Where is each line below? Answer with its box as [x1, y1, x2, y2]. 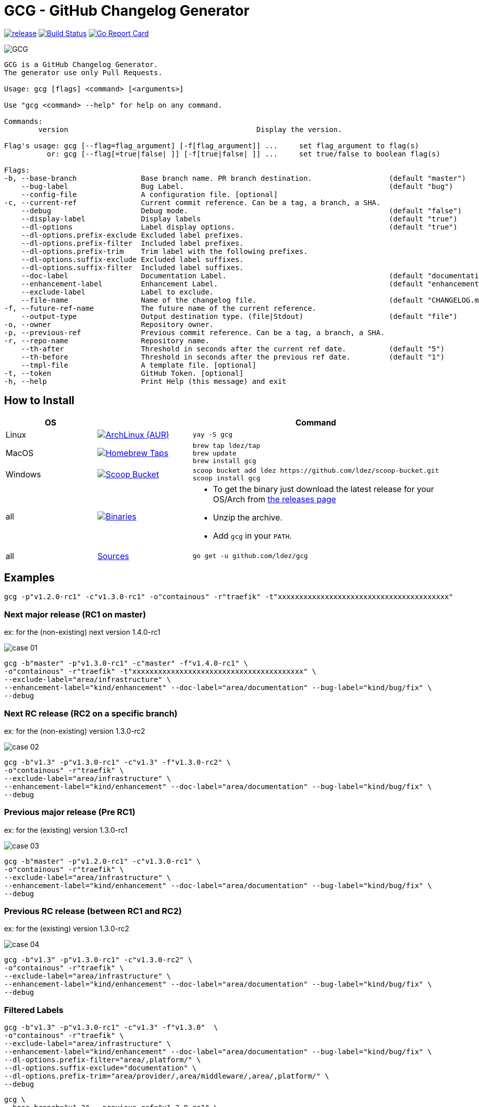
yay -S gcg [192, 431, 232, 439]
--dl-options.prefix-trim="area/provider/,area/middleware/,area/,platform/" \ [4, 1072, 329, 1081]
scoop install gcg [192, 474, 260, 482]
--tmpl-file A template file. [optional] [21, 361, 257, 369]
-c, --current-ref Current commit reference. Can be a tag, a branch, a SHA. [4, 198, 381, 207]
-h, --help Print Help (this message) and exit [4, 377, 287, 385]
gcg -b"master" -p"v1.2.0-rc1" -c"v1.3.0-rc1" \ [4, 857, 201, 865]
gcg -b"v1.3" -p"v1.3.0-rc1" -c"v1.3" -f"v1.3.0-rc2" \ [4, 758, 231, 766]
